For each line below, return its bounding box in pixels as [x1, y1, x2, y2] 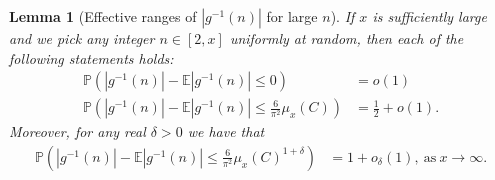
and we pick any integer [9, 28, 155, 48]
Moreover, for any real [9, 121, 146, 142]
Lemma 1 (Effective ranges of [9, 6, 197, 26]
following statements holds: [9, 47, 174, 68]
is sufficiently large [372, 6, 487, 26]
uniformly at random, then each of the [229, 28, 464, 48]
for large [266, 6, 318, 26]
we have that [187, 121, 265, 142]
